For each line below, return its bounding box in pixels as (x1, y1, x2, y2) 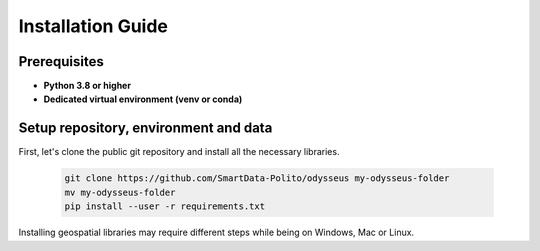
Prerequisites (18, 53, 104, 70)
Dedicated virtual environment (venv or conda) (43, 93, 243, 105)
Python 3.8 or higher (43, 80, 132, 92)
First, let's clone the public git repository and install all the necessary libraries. (18, 146, 340, 158)
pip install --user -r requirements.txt (64, 201, 265, 212)
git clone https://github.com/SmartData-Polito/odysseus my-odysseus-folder (64, 173, 450, 184)
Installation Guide (18, 15, 169, 37)
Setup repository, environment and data (18, 120, 273, 137)
